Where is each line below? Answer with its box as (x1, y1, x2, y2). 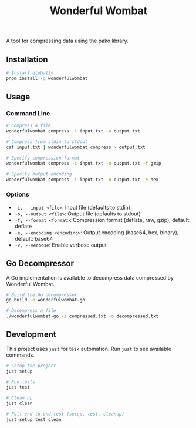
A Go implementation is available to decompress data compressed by (6, 274, 174, 281)
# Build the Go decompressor (6, 291, 77, 298)
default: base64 (14, 235, 53, 242)
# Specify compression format (6, 155, 80, 161)
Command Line (6, 110, 50, 118)
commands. (6, 351, 35, 359)
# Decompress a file (6, 308, 57, 314)
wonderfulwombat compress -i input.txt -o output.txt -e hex (6, 177, 159, 183)
